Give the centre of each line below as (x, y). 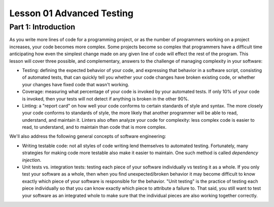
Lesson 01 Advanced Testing (72, 13)
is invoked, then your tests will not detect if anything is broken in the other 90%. (106, 98)
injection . (32, 160)
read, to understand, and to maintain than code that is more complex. (94, 127)
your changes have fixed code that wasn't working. (76, 84)
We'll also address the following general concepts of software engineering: (88, 136)
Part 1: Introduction (42, 27)
